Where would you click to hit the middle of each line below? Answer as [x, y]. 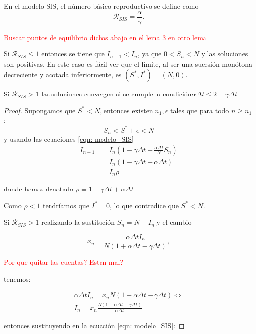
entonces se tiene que [73, 54]
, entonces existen [126, 110]
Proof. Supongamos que [40, 110]
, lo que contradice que [144, 205]
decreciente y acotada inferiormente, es [63, 74]
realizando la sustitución [78, 222]
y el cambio [174, 222]
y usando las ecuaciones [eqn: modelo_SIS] [69, 139]
